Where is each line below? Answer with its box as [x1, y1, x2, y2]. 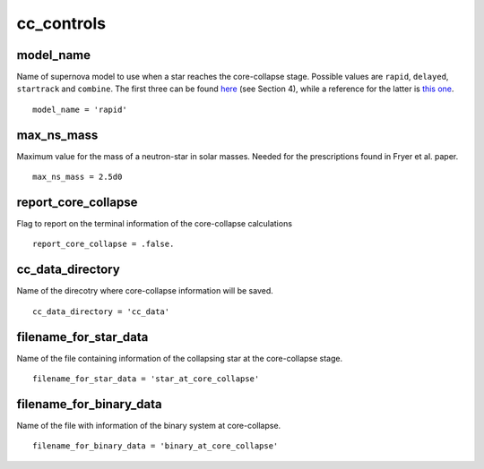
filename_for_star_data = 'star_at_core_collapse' [32, 374, 260, 384]
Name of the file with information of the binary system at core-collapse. [16, 420, 281, 431]
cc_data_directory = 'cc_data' [32, 306, 170, 317]
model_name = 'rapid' [32, 104, 127, 115]
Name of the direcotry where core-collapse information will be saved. [16, 286, 273, 296]
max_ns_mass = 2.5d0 [32, 172, 123, 183]
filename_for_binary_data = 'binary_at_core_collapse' [32, 441, 279, 451]
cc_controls [16, 13, 107, 33]
